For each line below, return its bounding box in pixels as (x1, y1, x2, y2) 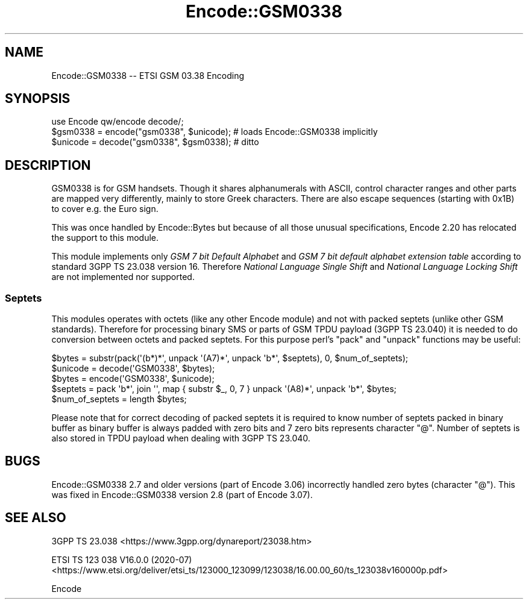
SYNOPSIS (5, 91, 71, 107)
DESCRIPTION (5, 157, 91, 173)
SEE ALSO (5, 510, 66, 526)
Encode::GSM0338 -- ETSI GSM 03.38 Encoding (51, 70, 244, 81)
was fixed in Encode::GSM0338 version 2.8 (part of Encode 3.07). (51, 489, 313, 500)
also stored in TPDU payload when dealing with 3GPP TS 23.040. (51, 433, 310, 444)
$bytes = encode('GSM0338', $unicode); (51, 373, 215, 384)
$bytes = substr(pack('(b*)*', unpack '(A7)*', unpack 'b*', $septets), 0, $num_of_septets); (51, 353, 409, 364)
